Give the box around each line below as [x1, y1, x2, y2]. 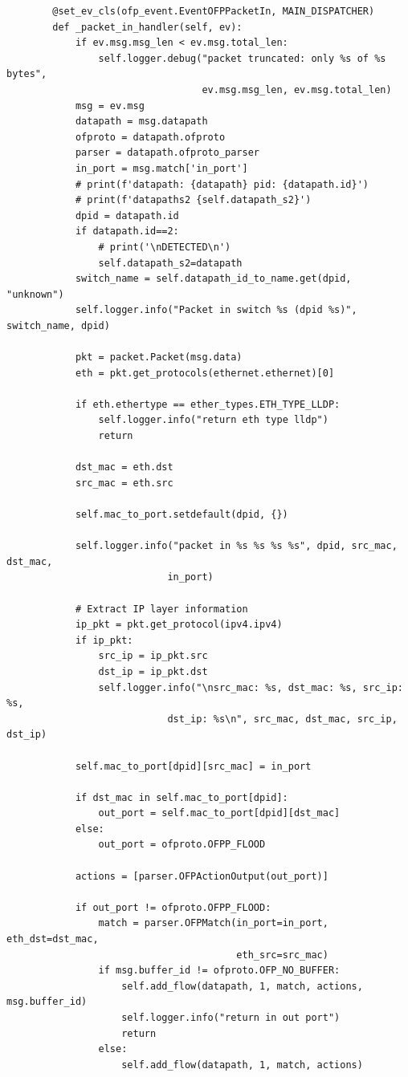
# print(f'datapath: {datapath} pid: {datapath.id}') [75, 178, 369, 190]
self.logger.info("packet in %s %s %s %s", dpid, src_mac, [75, 540, 398, 552]
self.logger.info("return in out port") [121, 1012, 341, 1023]
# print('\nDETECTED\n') [98, 241, 231, 253]
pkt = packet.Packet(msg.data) [75, 352, 243, 364]
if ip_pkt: [75, 634, 133, 646]
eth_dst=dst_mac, [6, 933, 99, 945]
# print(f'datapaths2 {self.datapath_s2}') [75, 194, 312, 206]
